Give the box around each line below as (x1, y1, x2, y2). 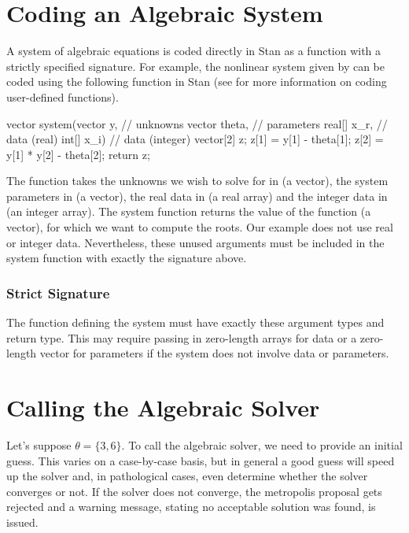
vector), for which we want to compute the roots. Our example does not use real (6, 219, 393, 235)
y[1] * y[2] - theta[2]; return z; (6, 146, 150, 162)
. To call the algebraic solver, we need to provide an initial (121, 436, 403, 453)
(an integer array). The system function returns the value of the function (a (6, 203, 371, 220)
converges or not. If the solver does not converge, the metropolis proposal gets (6, 483, 382, 499)
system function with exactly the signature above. (6, 250, 247, 266)
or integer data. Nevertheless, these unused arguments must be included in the (6, 234, 385, 250)
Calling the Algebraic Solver (6, 391, 320, 424)
